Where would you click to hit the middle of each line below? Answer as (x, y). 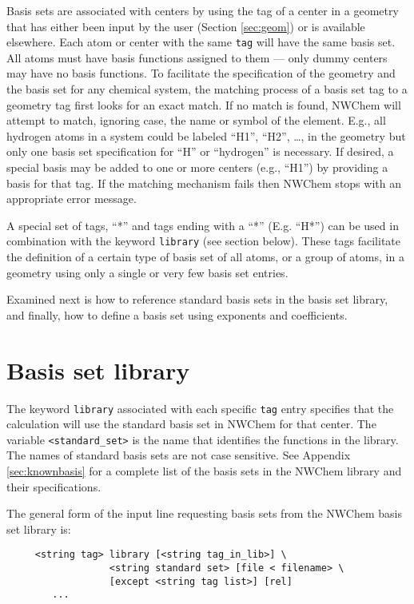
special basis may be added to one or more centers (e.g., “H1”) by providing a (197, 167)
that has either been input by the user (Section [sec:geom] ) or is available (186, 26)
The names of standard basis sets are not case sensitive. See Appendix (179, 455)
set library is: (39, 528)
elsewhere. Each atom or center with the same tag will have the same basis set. (201, 42)
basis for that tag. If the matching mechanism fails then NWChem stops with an (204, 183)
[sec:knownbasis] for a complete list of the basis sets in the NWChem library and (204, 471)
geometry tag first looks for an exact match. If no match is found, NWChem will (204, 104)
